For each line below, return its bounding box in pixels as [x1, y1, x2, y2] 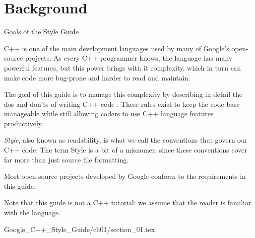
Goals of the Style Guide [4, 26, 79, 37]
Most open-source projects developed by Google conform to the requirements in [4, 171, 246, 181]
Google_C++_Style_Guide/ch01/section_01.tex [4, 224, 155, 234]
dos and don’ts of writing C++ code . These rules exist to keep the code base [4, 98, 240, 109]
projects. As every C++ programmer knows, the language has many [25, 53, 233, 63]
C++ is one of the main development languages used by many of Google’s [4, 43, 229, 53]
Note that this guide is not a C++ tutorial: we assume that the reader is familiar [4, 197, 251, 208]
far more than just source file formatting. [4, 154, 129, 164]
